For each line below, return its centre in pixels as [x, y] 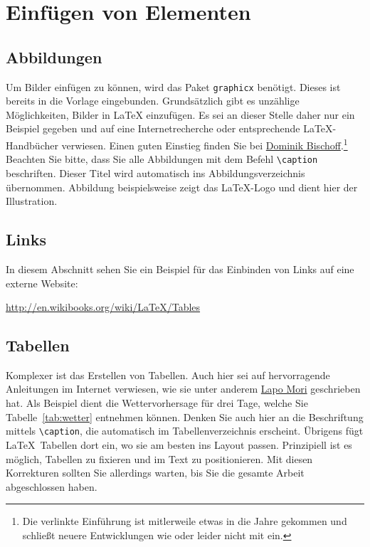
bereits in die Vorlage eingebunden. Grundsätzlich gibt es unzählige [153, 101]
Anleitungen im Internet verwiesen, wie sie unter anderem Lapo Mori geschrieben [183, 389]
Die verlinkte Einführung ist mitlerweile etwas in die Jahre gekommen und [185, 521]
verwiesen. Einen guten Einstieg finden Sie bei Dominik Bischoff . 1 [205, 144]
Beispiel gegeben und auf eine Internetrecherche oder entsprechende [153, 128]
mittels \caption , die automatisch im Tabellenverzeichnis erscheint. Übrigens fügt [185, 431]
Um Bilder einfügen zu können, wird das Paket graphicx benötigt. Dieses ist [173, 86]
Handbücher [32, 145]
